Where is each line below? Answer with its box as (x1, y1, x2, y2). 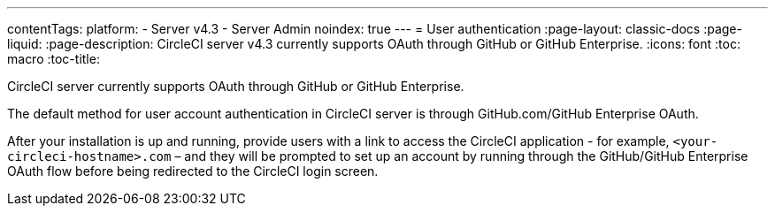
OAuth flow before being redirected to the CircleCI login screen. (7, 164, 379, 179)
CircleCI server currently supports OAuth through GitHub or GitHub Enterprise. (7, 79, 464, 94)
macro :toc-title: (7, 51, 100, 66)
